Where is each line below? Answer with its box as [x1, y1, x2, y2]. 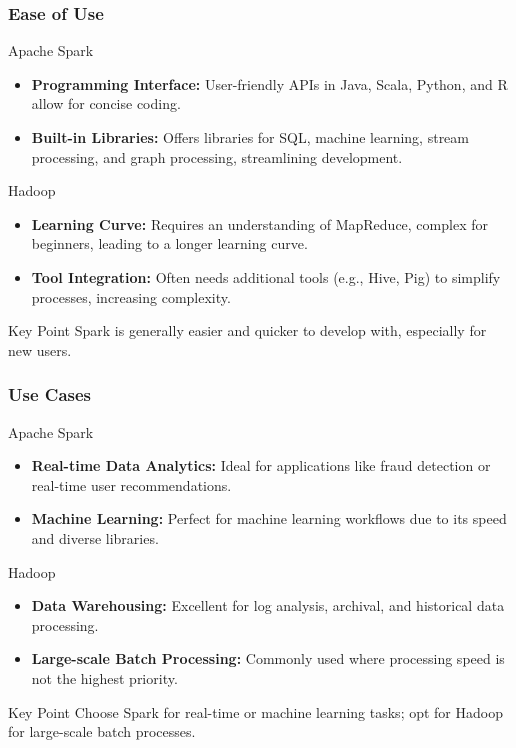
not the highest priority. [31, 667, 178, 688]
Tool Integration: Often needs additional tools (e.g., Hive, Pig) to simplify [31, 266, 501, 287]
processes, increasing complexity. [31, 286, 231, 307]
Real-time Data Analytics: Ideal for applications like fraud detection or [31, 455, 491, 476]
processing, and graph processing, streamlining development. [31, 146, 403, 167]
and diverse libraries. [31, 527, 159, 548]
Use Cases [8, 382, 92, 407]
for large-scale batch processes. [8, 721, 196, 742]
